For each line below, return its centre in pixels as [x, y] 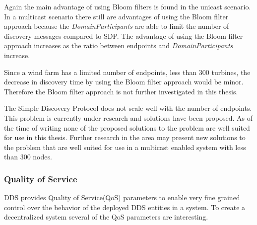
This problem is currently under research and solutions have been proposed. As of [128, 117]
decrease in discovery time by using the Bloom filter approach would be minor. [124, 82]
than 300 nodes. [28, 157]
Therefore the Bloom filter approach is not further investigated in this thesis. [121, 91]
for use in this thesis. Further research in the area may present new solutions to [125, 137]
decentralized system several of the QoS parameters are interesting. [106, 217]
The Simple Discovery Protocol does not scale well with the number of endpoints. [128, 108]
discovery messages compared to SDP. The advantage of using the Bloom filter [124, 36]
